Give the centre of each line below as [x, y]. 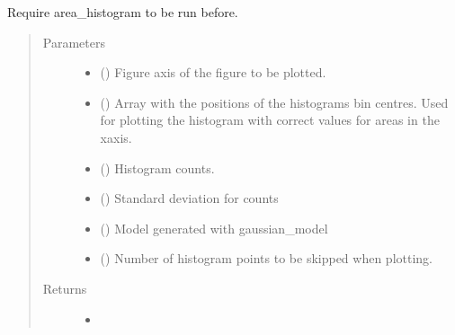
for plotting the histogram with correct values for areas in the [270, 120]
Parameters [74, 42]
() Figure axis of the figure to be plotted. [213, 72]
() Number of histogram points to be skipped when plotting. [266, 258]
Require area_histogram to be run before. [123, 12]
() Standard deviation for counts [189, 198]
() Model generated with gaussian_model [214, 228]
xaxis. [116, 137]
